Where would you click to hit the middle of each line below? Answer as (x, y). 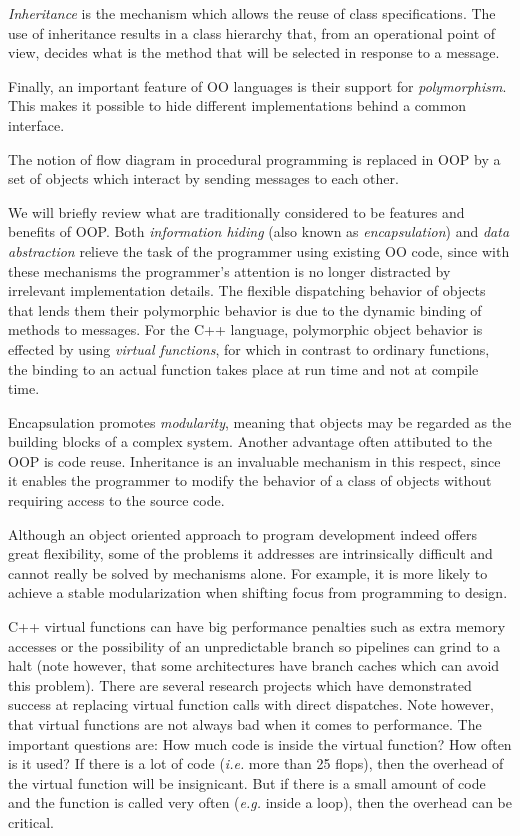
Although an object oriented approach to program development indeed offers (242, 533)
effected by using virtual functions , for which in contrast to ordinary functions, (249, 348)
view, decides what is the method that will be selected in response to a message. (254, 52)
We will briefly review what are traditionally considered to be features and (236, 211)
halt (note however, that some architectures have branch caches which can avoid (254, 665)
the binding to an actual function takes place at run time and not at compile (243, 368)
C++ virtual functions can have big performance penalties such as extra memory (257, 626)
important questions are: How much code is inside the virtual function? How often (260, 743)
